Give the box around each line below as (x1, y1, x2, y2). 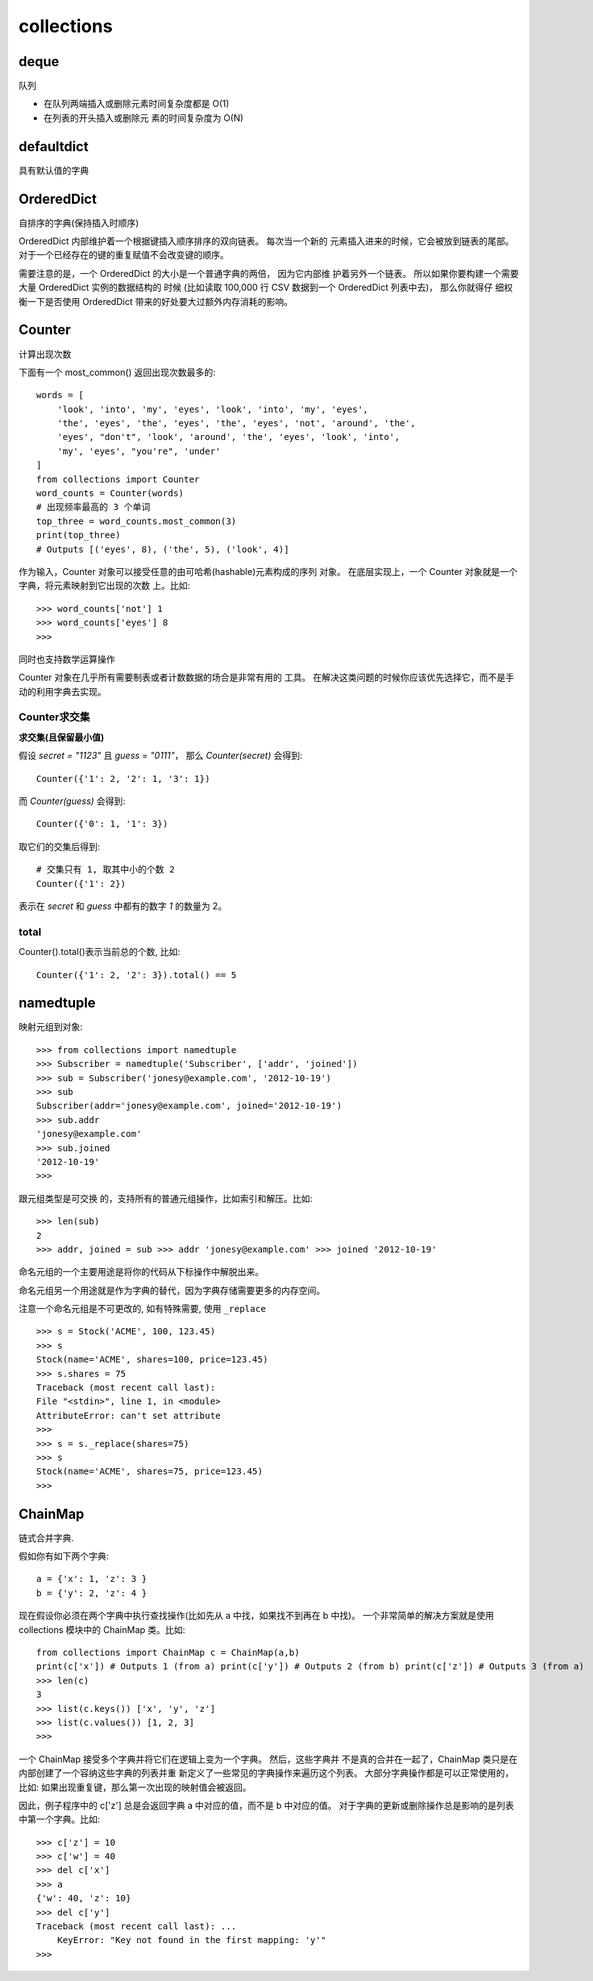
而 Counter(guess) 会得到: (18, 795, 126, 807)
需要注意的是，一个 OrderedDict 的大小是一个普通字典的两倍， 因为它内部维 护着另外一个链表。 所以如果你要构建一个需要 (18, 267, 520, 279)
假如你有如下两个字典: (18, 1550, 110, 1562)
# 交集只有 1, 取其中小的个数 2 (36, 864, 175, 875)
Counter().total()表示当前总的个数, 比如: (18, 946, 181, 958)
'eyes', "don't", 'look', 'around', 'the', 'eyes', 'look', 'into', (56, 431, 400, 443)
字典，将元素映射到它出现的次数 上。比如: (18, 580, 190, 592)
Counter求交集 (18, 710, 90, 724)
